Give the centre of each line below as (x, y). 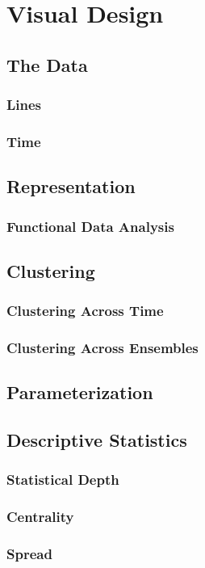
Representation (71, 186)
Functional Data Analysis (90, 226)
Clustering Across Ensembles (102, 348)
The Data (47, 64)
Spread (29, 554)
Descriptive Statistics (97, 440)
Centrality (40, 517)
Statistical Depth (63, 480)
